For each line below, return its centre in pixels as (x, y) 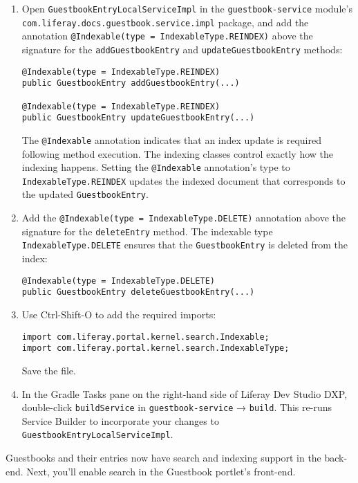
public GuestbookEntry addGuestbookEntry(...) (131, 83)
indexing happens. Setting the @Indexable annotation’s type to (156, 167)
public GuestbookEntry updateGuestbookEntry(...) (138, 118)
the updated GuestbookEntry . (85, 194)
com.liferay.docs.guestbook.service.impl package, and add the (165, 22)
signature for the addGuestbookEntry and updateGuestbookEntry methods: (182, 49)
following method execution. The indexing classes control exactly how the (177, 153)
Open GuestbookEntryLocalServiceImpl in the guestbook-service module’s (187, 8)
